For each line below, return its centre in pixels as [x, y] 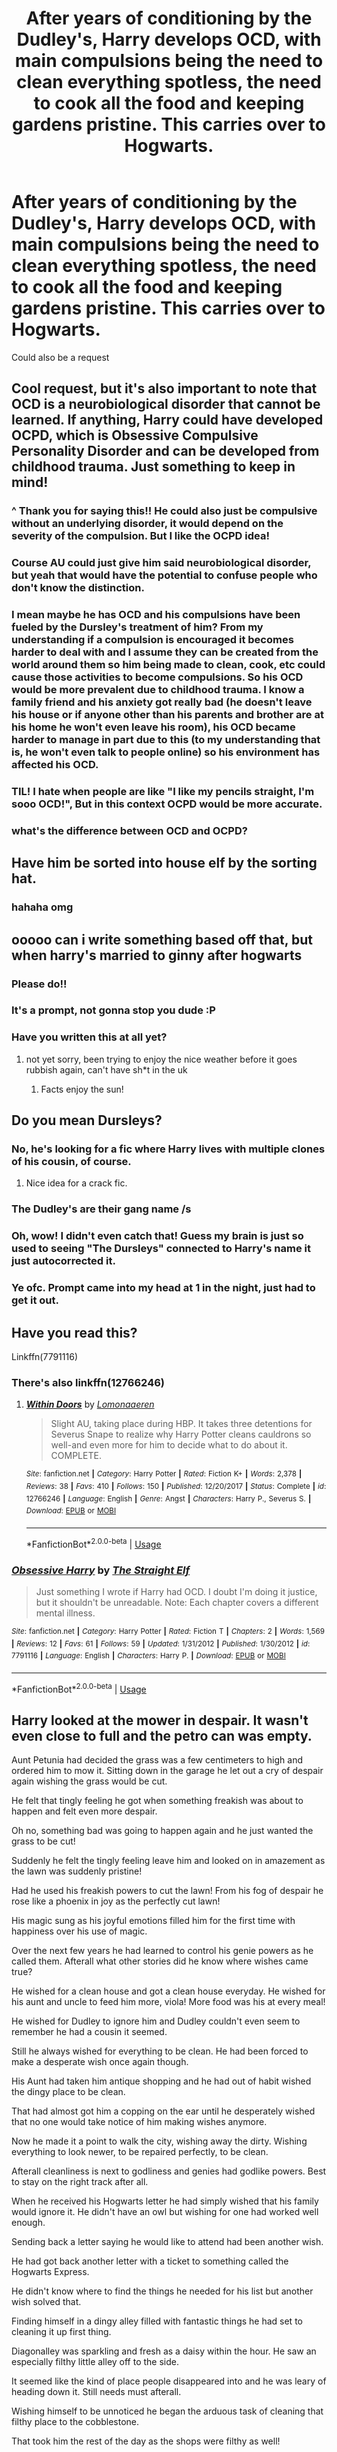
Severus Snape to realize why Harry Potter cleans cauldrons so [181, 1434]
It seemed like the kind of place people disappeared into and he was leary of [169, 2381]
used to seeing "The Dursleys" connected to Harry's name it [161, 1249]
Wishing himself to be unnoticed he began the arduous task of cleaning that [167, 2411]
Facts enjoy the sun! [82, 1089]
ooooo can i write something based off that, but [162, 939]
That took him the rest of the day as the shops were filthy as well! [146, 2441]
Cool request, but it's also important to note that [164, 388]
